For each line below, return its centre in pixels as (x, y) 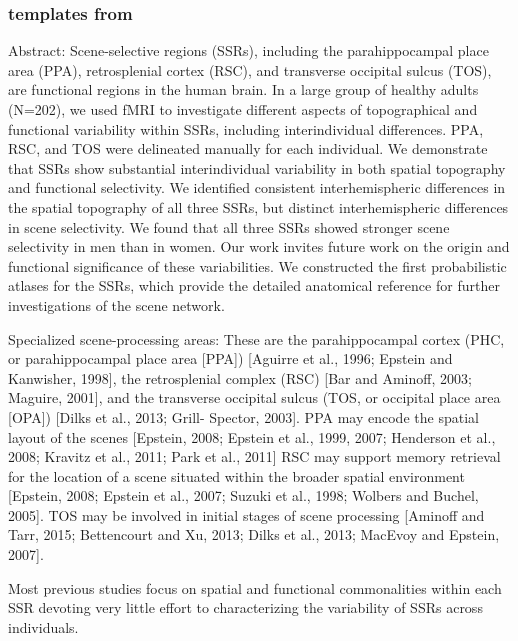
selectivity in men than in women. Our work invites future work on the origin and (259, 246)
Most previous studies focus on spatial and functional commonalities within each (255, 587)
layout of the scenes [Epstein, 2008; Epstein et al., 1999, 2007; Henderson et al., (252, 436)
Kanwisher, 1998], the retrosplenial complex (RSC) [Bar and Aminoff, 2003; (240, 377)
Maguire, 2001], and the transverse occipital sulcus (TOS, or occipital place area (254, 397)
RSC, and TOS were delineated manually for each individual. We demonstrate (248, 148)
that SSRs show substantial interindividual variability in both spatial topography (257, 167)
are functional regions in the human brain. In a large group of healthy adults (243, 89)
